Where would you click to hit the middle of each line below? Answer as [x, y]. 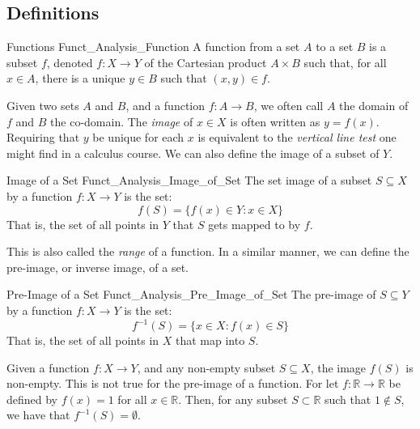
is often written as [275, 121]
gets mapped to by [255, 224]
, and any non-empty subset [206, 367]
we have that [38, 415]
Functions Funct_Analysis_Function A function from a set [153, 47]
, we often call [288, 105]
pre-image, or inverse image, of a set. [98, 267]
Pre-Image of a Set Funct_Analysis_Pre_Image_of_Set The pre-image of [191, 294]
